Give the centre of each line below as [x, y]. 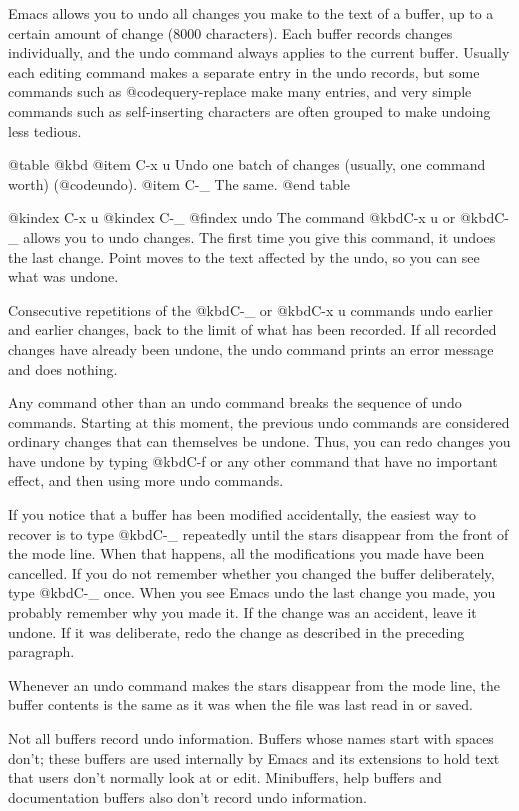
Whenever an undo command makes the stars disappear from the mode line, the [254, 684]
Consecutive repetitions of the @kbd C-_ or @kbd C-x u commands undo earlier [250, 309]
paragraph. [41, 651]
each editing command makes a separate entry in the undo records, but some [244, 71]
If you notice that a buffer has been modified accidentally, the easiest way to [242, 514]
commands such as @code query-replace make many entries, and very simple [240, 91]
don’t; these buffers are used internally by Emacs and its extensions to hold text [254, 757]
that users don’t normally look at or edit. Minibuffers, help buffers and [225, 777]
